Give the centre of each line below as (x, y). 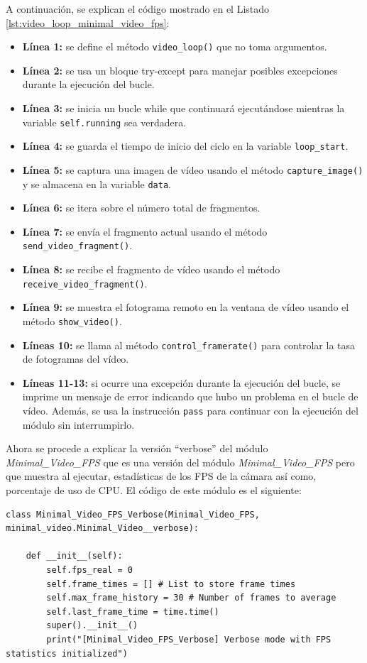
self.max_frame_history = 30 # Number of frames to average (191, 598)
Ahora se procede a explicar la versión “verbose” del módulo (137, 448)
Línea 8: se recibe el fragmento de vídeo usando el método (151, 269)
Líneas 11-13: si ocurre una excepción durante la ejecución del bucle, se (181, 382)
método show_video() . (72, 320)
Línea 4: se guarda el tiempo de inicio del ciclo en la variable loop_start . (185, 146)
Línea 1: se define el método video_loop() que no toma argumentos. (175, 46)
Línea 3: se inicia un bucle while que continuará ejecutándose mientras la (183, 108)
